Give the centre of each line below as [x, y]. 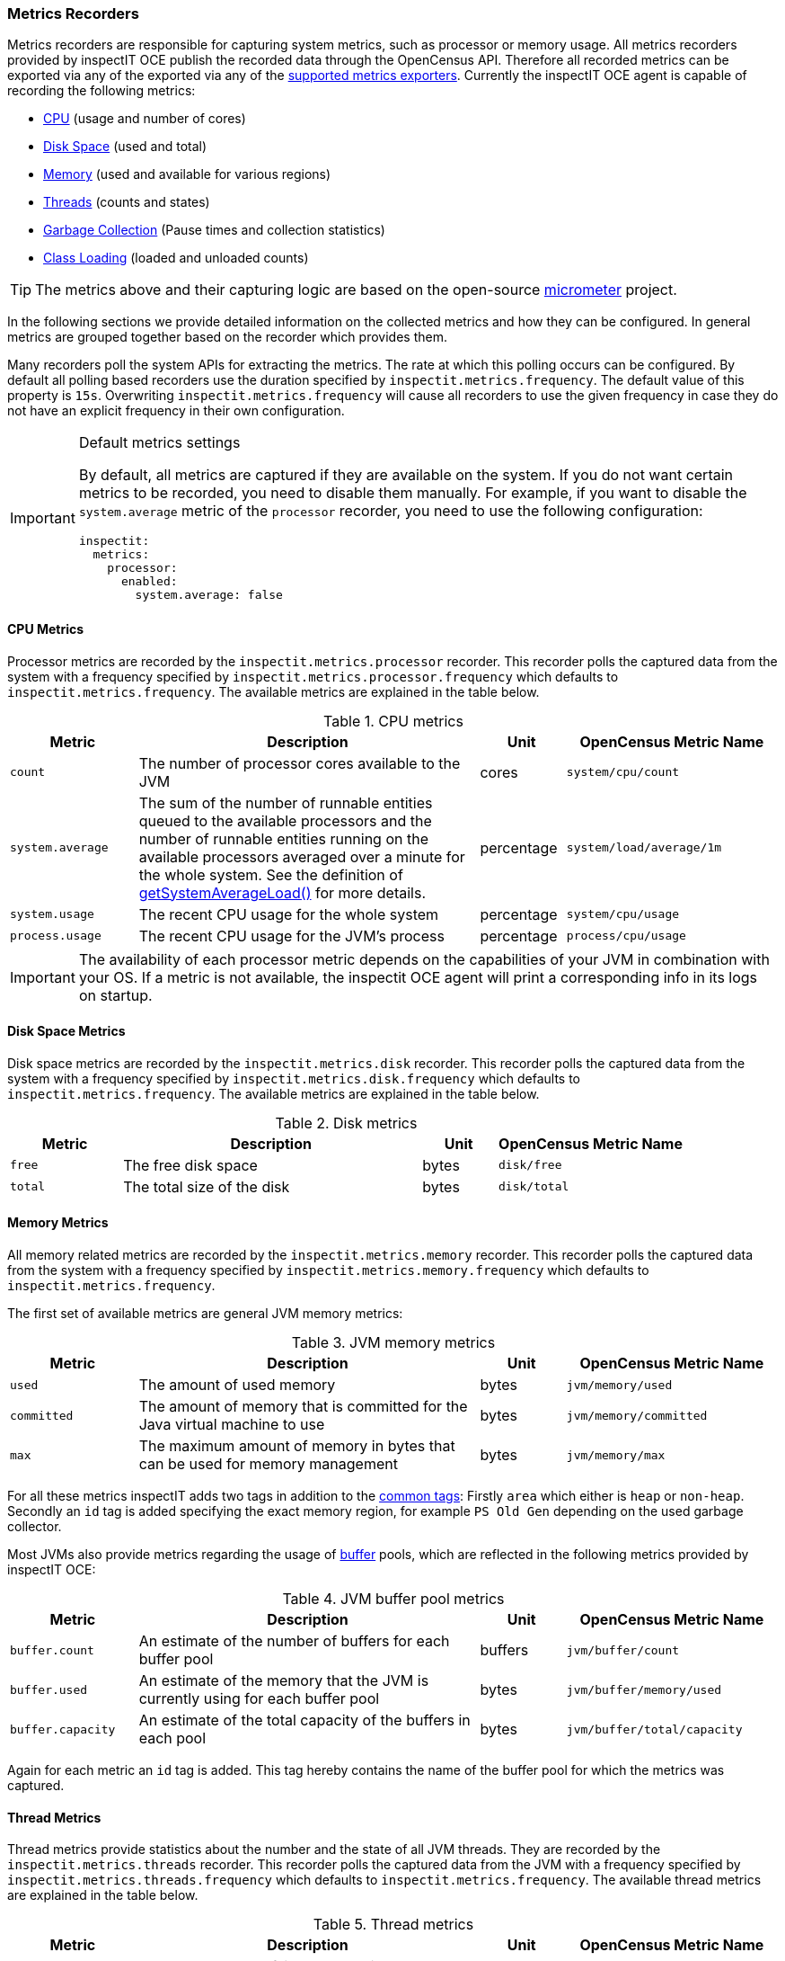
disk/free [530, 1165]
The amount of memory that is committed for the [303, 1407]
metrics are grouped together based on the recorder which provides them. [227, 337]
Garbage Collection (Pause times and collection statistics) [214, 230]
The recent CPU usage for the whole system [289, 914]
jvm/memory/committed [637, 1415]
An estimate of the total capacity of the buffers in [304, 1720]
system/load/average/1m [644, 848]
